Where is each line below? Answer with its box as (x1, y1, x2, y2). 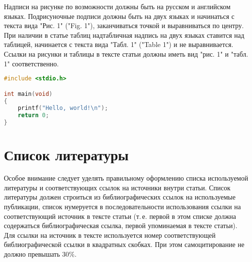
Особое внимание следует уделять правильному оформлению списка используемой (4, 173, 248, 183)
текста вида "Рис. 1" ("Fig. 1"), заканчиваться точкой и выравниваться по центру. (4, 20, 244, 31)
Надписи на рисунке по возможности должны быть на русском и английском (4, 1, 231, 11)
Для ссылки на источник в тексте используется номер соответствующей (4, 230, 216, 240)
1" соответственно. (4, 58, 59, 68)
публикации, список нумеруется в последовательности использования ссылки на (4, 201, 241, 211)
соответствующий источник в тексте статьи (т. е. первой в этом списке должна (4, 211, 236, 221)
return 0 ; (17, 112, 49, 119)
